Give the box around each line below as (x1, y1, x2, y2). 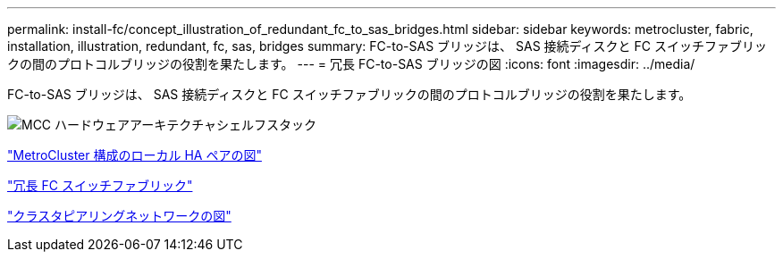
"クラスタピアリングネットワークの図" (7, 208, 232, 223)
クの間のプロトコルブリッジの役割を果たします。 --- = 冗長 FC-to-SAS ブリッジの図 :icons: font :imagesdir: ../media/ (7, 56, 695, 71)
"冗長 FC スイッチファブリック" (7, 178, 193, 193)
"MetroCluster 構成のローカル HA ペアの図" (7, 147, 262, 163)
